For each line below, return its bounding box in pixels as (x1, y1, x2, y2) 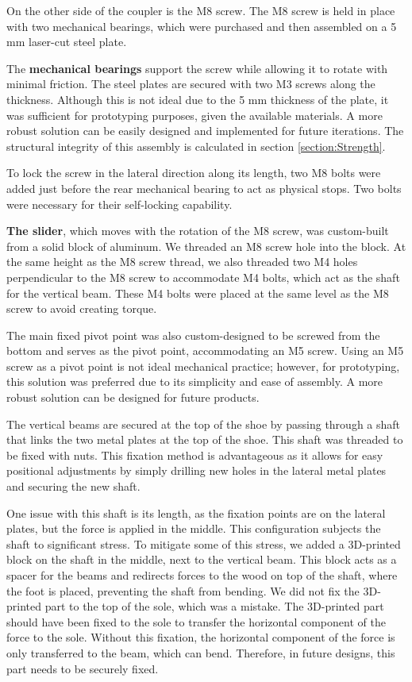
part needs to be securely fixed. (6, 660, 159, 676)
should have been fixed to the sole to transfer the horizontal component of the (6, 613, 386, 630)
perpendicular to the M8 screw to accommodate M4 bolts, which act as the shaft (6, 268, 400, 285)
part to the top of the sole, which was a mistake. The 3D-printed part (44, 598, 384, 615)
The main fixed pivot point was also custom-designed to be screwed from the (6, 326, 380, 343)
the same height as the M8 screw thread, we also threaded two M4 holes (6, 253, 358, 270)
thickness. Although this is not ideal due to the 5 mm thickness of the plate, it (6, 91, 389, 107)
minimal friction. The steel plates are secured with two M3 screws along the (6, 75, 375, 92)
